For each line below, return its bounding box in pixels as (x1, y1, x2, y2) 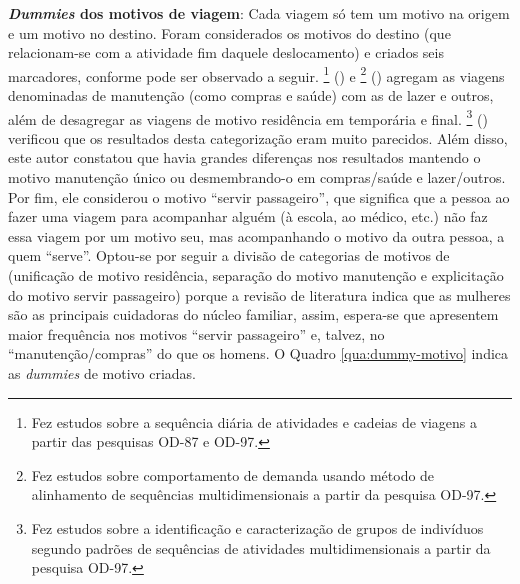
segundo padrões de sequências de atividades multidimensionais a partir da (31, 537, 491, 558)
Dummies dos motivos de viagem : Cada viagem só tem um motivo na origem (8, 3, 510, 23)
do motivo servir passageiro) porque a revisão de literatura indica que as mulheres (8, 284, 511, 305)
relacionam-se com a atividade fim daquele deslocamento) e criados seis (8, 42, 444, 63)
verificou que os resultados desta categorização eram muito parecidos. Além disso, (8, 127, 508, 148)
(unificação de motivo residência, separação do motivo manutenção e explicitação (8, 265, 504, 286)
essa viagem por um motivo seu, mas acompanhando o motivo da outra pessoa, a (8, 225, 505, 246)
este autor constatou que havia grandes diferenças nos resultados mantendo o (8, 147, 481, 168)
